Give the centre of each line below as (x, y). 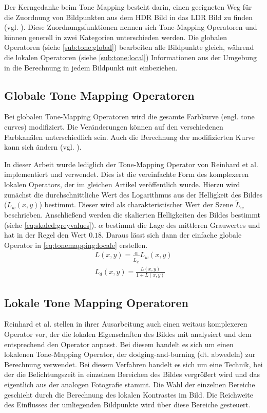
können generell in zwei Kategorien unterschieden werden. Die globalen (116, 37)
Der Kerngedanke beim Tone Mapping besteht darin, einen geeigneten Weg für (128, 7)
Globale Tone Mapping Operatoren (99, 95)
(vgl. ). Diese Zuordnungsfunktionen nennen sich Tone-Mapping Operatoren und (131, 27)
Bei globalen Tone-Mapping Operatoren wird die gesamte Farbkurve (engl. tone (129, 116)
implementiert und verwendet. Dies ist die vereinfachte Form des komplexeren (127, 174)
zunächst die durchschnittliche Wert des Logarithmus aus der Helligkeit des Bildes (133, 194)
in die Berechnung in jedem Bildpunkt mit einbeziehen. (91, 67)
